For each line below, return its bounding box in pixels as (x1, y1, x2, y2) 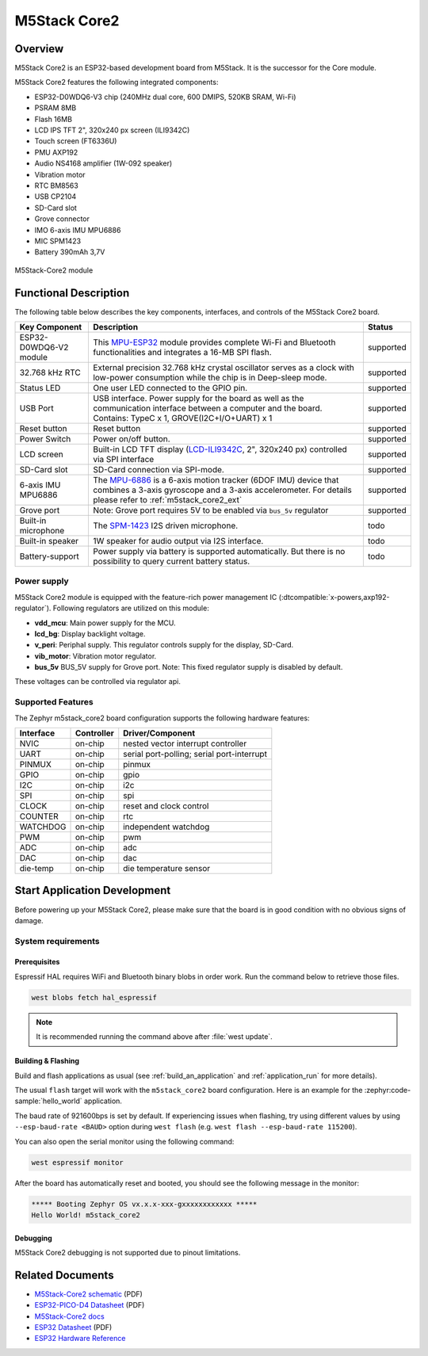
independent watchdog (123, 821, 210, 832)
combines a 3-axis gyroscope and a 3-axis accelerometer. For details (92, 484, 352, 495)
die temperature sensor (123, 863, 211, 874)
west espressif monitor (31, 1158, 124, 1167)
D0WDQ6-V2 (19, 342, 69, 353)
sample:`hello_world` (14, 1096, 82, 1106)
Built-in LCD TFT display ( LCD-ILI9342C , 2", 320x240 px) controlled (92, 444, 348, 455)
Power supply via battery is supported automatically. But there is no (92, 546, 346, 556)
